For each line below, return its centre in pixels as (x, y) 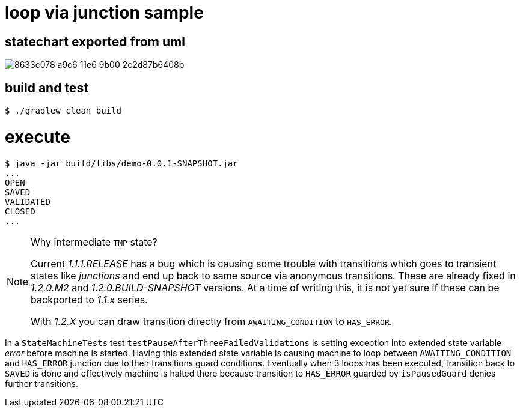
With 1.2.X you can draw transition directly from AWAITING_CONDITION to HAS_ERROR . (212, 321)
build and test (47, 88)
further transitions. (42, 383)
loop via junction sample (104, 13)
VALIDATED (28, 201)
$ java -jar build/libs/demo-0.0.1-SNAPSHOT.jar (121, 163)
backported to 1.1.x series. (89, 299)
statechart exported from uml (95, 41)
